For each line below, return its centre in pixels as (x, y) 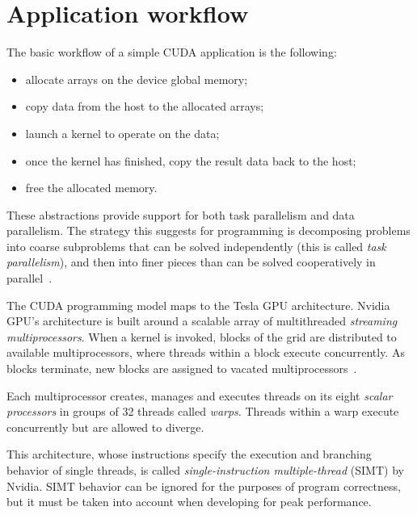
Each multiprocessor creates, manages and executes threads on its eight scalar (200, 395)
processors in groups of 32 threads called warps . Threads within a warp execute (203, 411)
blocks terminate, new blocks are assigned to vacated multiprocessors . (182, 368)
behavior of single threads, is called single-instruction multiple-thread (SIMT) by (205, 470)
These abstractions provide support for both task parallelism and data (181, 214)
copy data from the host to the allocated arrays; (145, 106)
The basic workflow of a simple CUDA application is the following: (172, 52)
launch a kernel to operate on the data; (122, 133)
